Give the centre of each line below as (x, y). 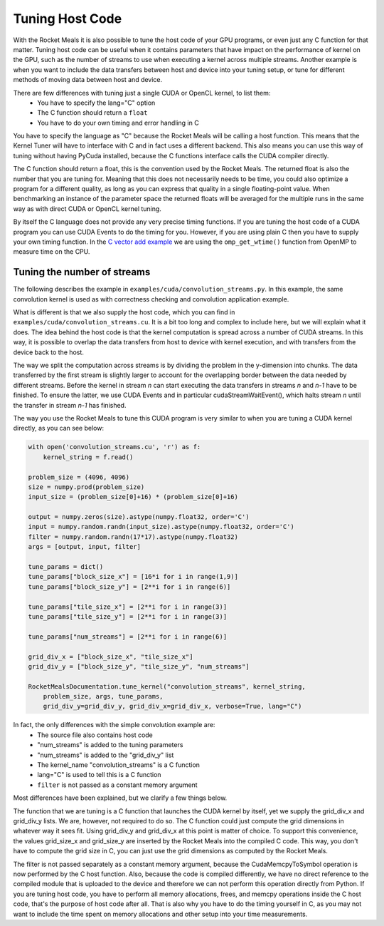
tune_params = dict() (66, 567)
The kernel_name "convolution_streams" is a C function (119, 765)
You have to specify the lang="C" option (96, 103)
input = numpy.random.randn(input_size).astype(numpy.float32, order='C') (161, 527)
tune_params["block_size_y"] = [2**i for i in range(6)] (129, 587)
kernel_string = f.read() (88, 457)
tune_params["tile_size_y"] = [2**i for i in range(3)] (128, 616)
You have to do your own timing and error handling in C (118, 123)
